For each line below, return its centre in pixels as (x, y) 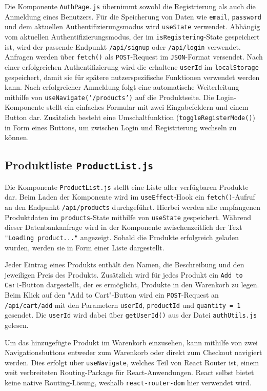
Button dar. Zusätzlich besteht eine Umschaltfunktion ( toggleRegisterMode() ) (130, 117)
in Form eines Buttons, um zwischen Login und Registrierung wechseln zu (121, 127)
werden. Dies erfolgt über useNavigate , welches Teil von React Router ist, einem (132, 362)
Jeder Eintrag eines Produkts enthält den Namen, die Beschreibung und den (125, 265)
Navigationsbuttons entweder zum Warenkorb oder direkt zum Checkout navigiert (133, 352)
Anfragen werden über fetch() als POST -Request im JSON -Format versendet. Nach (134, 57)
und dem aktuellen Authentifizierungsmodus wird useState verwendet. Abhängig (132, 26)
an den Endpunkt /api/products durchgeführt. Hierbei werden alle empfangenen (133, 207)
